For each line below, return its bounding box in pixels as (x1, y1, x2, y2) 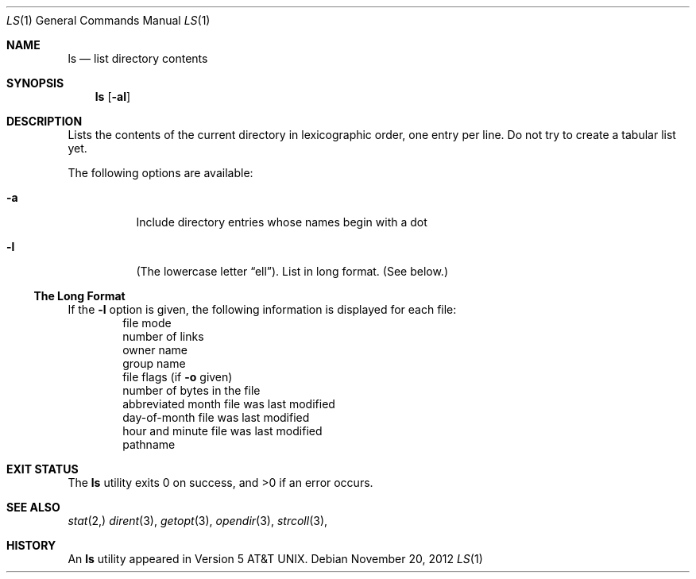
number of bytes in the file (122, 384, 261, 397)
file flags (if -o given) (122, 370, 233, 384)
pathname (122, 438, 176, 451)
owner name (122, 343, 188, 357)
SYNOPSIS (6, 76, 64, 90)
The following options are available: (68, 166, 253, 179)
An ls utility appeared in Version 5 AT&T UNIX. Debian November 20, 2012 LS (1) (68, 552, 483, 565)
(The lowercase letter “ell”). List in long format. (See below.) (136, 264, 448, 278)
